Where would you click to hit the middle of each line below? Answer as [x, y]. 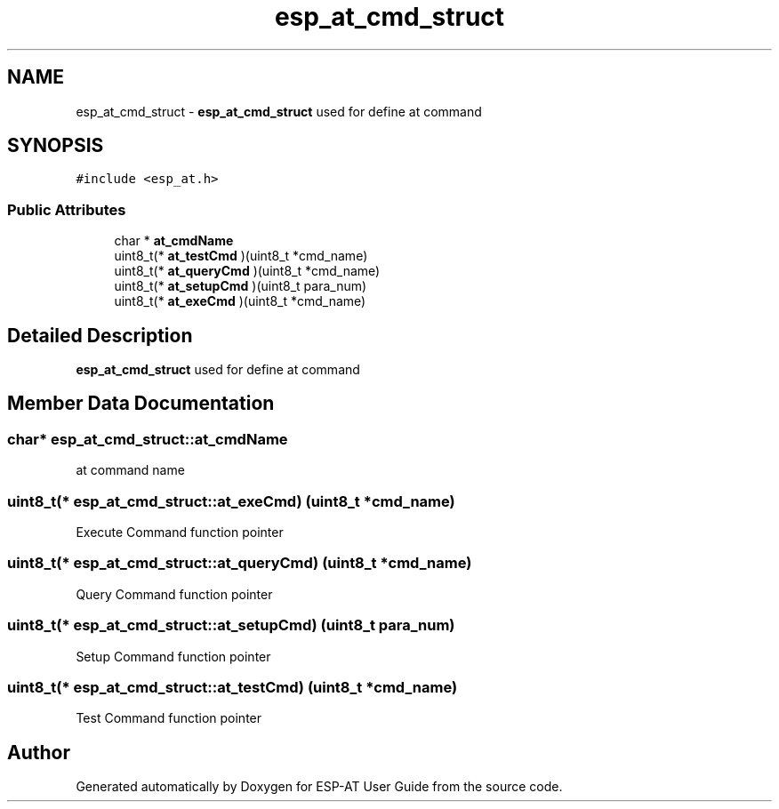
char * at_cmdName [174, 241]
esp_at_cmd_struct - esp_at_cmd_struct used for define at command [279, 111]
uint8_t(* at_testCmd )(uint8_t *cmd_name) [241, 256]
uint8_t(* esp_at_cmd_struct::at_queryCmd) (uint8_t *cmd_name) [240, 563]
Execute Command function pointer [180, 532]
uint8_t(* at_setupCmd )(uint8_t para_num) [241, 286]
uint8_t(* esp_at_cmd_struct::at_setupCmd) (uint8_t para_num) [231, 625]
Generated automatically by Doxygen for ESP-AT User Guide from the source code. [319, 787]
